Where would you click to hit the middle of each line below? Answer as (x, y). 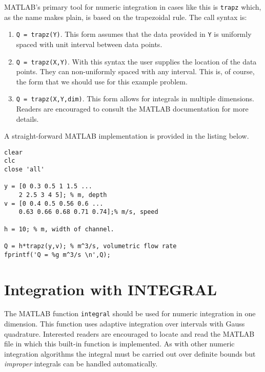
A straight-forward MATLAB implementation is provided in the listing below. (127, 136)
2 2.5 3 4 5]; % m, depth (63, 195)
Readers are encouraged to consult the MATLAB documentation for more (132, 108)
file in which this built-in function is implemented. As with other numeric (119, 344)
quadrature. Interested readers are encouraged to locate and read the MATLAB (129, 333)
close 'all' (24, 170)
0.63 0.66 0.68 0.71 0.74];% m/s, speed (88, 212)
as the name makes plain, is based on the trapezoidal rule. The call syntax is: (126, 17)
